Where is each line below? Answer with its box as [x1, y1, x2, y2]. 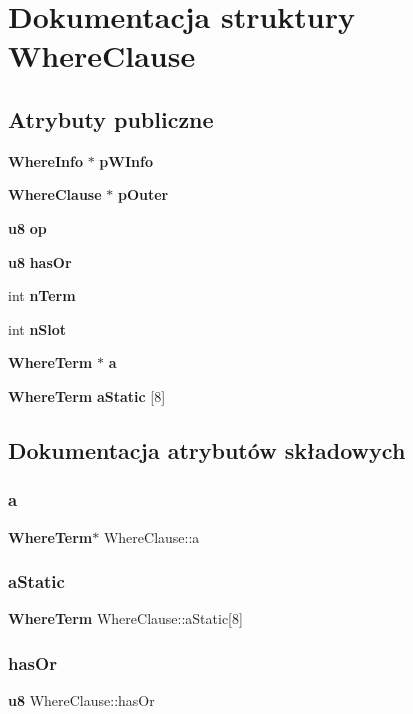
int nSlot [8, 318, 67, 339]
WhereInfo [8, 150, 83, 171]
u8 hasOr [8, 251, 72, 272]
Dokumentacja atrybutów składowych [8, 434, 406, 465]
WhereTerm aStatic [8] [8, 385, 166, 406]
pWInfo [99, 150, 153, 171]
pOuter [117, 184, 169, 205]
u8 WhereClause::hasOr [8, 690, 155, 711]
